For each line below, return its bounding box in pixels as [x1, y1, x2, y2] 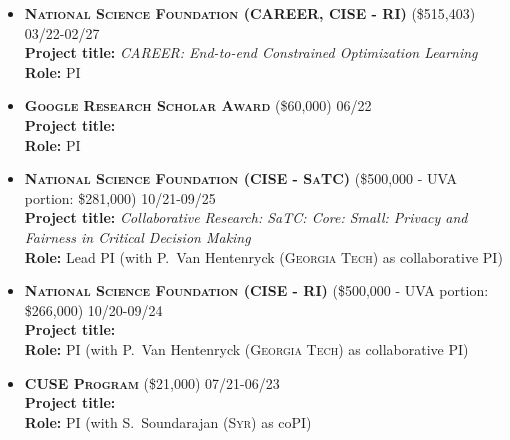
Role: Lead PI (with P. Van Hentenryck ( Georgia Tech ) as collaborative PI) [24, 246, 503, 267]
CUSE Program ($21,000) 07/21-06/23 [24, 372, 280, 393]
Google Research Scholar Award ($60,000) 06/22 [24, 95, 372, 116]
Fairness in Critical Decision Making [24, 226, 251, 247]
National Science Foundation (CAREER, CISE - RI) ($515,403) [24, 3, 476, 23]
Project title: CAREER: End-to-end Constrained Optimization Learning [24, 42, 478, 63]
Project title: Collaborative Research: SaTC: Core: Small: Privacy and [24, 207, 468, 228]
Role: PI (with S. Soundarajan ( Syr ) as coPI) [24, 411, 312, 432]
